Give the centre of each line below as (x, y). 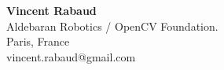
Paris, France (38, 41)
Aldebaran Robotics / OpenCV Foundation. (112, 26)
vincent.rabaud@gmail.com (71, 56)
